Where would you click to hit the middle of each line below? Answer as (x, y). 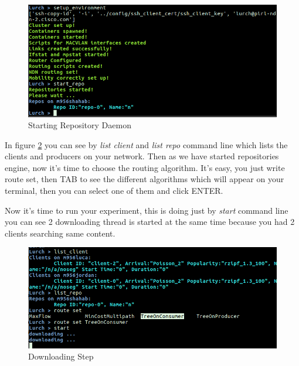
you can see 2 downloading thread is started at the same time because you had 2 (150, 222)
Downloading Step (61, 356)
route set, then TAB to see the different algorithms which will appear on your (145, 179)
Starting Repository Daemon (80, 125)
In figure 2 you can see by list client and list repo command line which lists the (146, 144)
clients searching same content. (60, 233)
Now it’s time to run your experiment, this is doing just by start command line (147, 210)
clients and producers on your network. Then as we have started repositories (142, 156)
